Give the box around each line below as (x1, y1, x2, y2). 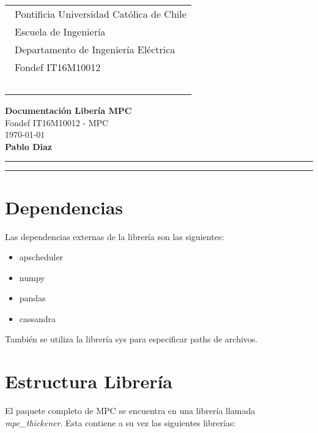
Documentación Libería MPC (5, 104, 132, 116)
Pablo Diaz (5, 140, 52, 152)
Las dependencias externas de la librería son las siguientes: (5, 230, 224, 243)
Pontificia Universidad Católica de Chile (15, 7, 187, 21)
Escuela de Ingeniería (15, 24, 106, 39)
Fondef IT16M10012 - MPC (5, 116, 109, 129)
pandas (19, 292, 46, 304)
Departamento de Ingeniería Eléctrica (15, 42, 176, 56)
